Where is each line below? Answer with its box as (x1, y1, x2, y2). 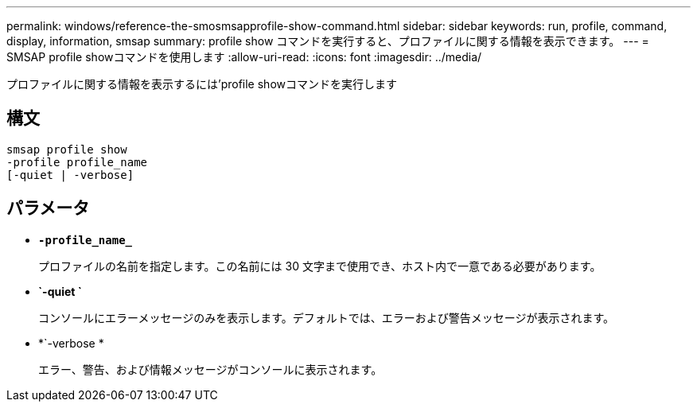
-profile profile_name (6, 155, 148, 169)
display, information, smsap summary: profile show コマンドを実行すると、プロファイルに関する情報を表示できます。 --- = (6, 34, 649, 48)
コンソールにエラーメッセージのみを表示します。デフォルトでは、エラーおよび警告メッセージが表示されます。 (38, 310, 615, 324)
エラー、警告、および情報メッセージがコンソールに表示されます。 (38, 362, 383, 376)
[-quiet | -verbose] (6, 168, 134, 181)
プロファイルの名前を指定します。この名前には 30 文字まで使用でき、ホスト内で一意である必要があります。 (38, 258, 602, 273)
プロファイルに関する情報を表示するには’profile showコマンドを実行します (6, 77, 397, 91)
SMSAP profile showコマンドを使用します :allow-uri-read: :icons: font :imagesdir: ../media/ (6, 50, 482, 64)
